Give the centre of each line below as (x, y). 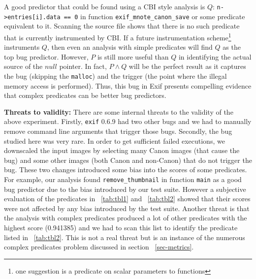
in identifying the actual (215, 56)
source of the (23, 66)
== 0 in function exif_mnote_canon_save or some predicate (154, 16)
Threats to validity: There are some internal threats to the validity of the (119, 111)
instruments (22, 47)
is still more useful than (133, 56)
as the (232, 47)
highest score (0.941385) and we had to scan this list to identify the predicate (121, 228)
